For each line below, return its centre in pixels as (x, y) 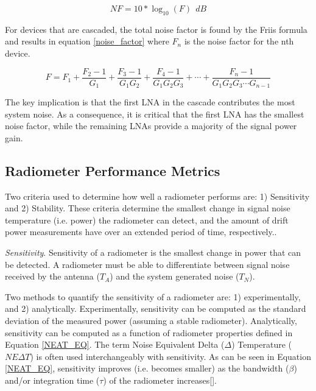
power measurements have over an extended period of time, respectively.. (141, 232)
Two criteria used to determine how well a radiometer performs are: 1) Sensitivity (157, 196)
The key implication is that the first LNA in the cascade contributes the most (150, 102)
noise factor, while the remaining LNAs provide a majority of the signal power (151, 126)
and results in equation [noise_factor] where (87, 41)
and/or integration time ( (52, 380)
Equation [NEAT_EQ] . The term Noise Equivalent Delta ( (115, 344)
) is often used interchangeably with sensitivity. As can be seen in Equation (170, 356)
